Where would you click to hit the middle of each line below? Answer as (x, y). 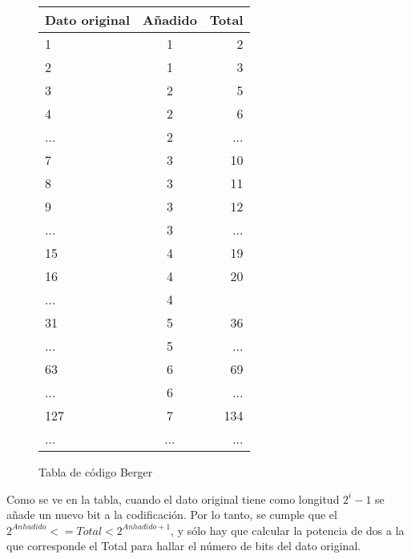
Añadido (170, 20)
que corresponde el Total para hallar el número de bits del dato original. (184, 546)
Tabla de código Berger (96, 472)
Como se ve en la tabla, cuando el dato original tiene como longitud (173, 499)
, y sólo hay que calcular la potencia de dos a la (288, 530)
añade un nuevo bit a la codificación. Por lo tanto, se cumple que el (172, 515)
